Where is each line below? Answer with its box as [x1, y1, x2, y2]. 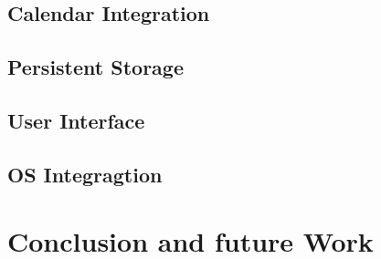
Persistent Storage [7, 53, 184, 81]
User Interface [7, 106, 145, 134]
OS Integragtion [7, 160, 163, 188]
